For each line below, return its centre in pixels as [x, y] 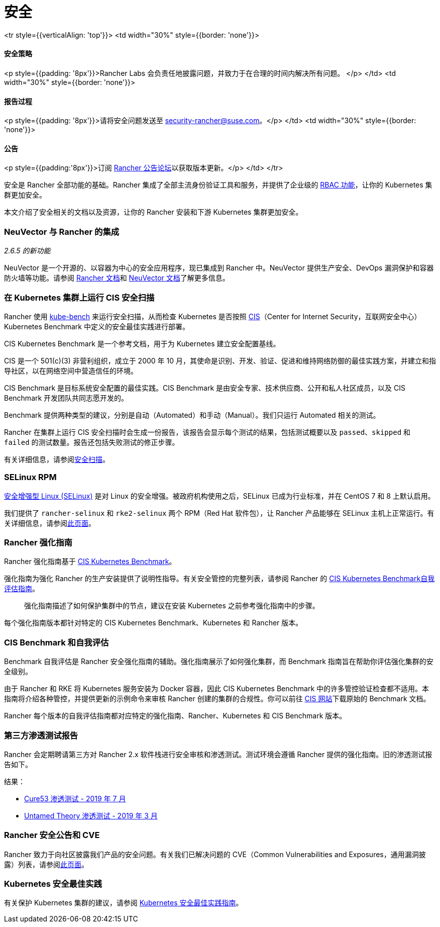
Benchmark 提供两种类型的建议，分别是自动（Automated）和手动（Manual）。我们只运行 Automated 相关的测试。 [192, 415]
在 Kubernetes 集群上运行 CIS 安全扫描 [79, 297]
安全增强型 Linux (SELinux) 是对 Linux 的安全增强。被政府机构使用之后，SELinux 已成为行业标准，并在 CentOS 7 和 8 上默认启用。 [219, 496]
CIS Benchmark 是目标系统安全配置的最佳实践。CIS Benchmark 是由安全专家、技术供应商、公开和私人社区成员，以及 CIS [205, 388]
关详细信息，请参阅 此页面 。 [50, 523]
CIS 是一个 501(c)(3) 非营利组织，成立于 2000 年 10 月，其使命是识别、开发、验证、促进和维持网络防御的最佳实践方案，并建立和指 [220, 360]
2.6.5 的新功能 [27, 251]
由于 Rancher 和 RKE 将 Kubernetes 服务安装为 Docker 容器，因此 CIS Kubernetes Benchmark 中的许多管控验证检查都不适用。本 [217, 689]
